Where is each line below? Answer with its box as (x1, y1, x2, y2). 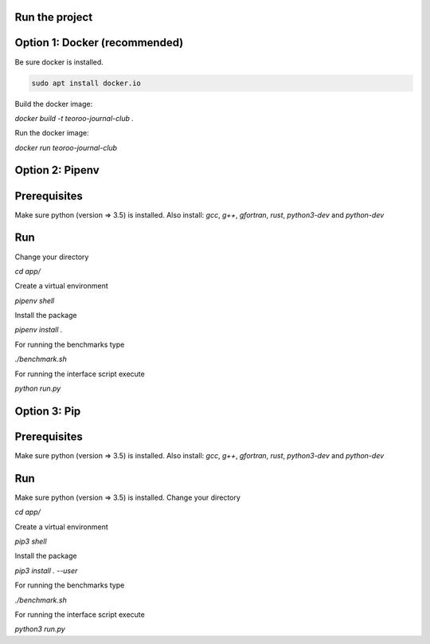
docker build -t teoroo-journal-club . (14, 113, 135, 123)
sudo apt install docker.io (31, 78, 141, 88)
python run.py (14, 383, 61, 394)
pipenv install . (14, 325, 63, 335)
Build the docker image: (14, 99, 93, 108)
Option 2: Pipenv (14, 163, 100, 177)
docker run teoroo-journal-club (14, 143, 118, 152)
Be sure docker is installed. (14, 57, 104, 67)
